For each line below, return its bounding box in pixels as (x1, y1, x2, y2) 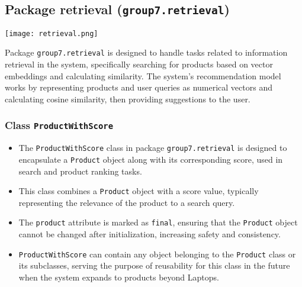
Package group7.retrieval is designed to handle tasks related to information (5, 46, 288, 59)
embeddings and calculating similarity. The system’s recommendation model (5, 69, 281, 82)
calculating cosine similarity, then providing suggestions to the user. (5, 92, 250, 105)
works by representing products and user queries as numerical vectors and (5, 81, 272, 93)
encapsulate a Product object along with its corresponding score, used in (18, 153, 283, 165)
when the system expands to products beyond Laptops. (18, 270, 219, 283)
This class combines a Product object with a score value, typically (18, 185, 259, 197)
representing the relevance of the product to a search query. (18, 196, 235, 208)
